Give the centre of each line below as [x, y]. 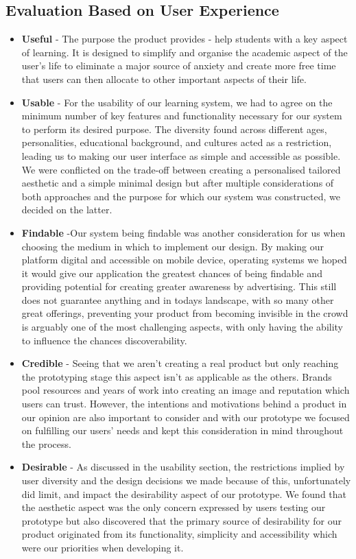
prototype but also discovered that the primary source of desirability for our [181, 520]
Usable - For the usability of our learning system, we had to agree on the [177, 102]
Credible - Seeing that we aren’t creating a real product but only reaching [180, 363]
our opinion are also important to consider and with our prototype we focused [186, 417]
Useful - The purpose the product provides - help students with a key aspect [185, 39]
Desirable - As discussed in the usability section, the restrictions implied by [183, 467]
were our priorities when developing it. [103, 547]
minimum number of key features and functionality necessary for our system [182, 116]
